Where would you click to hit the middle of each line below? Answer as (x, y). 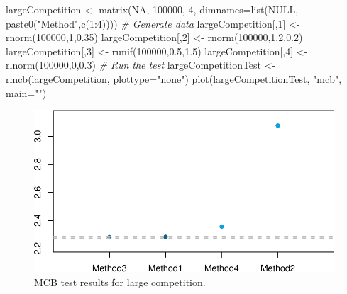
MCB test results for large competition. (120, 282)
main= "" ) (26, 92)
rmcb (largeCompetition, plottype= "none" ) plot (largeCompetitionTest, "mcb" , (174, 78)
